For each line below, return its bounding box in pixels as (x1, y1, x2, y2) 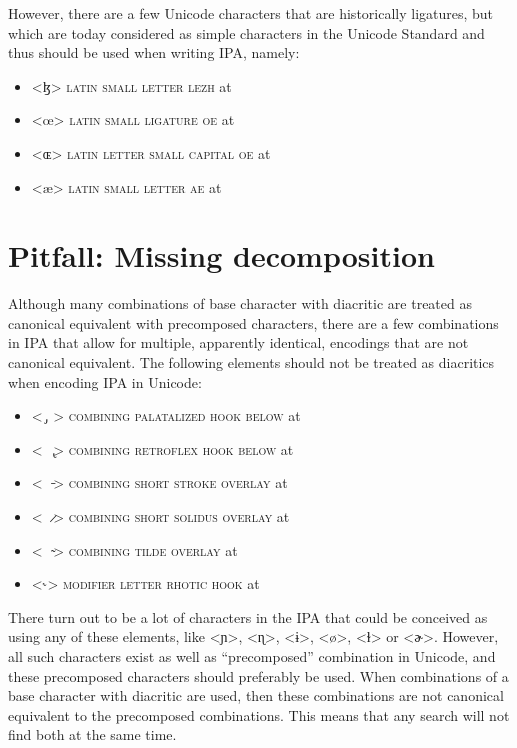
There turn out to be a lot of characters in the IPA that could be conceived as (8, 606, 488, 627)
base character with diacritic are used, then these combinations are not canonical (8, 685, 504, 706)
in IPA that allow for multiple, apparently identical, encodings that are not (8, 332, 469, 353)
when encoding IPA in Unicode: (8, 371, 202, 392)
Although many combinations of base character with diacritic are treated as (8, 293, 472, 314)
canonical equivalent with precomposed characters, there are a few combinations (8, 312, 499, 333)
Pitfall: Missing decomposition (8, 235, 435, 276)
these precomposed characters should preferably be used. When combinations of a (8, 665, 509, 686)
